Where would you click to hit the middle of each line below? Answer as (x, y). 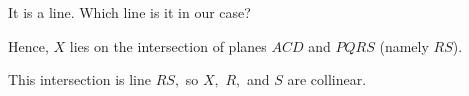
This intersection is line (79, 79)
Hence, (28, 45)
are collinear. (327, 79)
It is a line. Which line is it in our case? (129, 12)
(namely (404, 45)
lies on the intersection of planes (168, 45)
